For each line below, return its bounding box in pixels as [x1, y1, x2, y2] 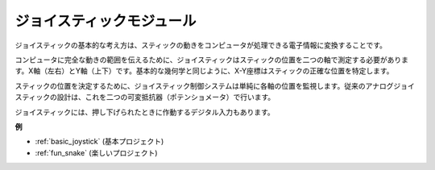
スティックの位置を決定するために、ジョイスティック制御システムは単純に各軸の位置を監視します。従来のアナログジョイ [14, 81, 415, 90]
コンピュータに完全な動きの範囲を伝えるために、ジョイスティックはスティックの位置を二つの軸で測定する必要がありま [14, 55, 409, 64]
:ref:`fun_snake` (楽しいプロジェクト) [35, 147, 158, 157]
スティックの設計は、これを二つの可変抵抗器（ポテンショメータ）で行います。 [14, 93, 275, 102]
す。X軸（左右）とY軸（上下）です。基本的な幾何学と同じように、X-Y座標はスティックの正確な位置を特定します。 [14, 66, 394, 76]
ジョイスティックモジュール [14, 12, 197, 30]
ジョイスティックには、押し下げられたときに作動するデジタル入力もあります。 [14, 107, 275, 117]
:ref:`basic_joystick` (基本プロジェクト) [35, 137, 164, 147]
